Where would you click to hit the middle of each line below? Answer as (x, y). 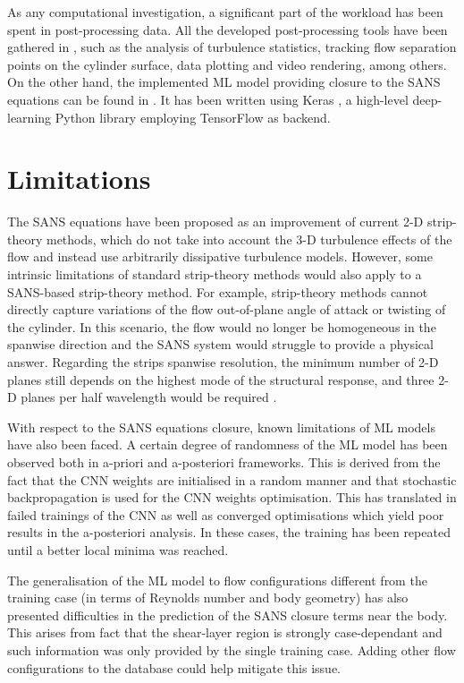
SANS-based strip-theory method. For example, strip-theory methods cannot (218, 291)
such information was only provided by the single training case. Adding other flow (232, 649)
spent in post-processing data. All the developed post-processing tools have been (228, 29)
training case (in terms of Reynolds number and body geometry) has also (208, 598)
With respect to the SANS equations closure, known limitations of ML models (221, 427)
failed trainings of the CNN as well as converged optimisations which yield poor (226, 514)
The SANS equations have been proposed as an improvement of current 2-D (215, 222)
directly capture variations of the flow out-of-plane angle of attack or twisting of (227, 309)
